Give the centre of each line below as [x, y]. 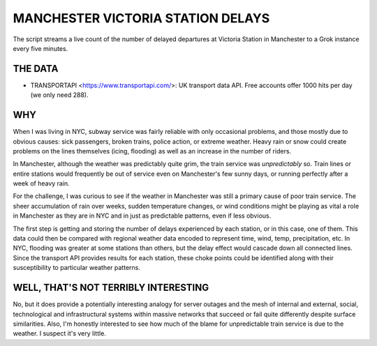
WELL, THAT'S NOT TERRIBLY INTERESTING [111, 288]
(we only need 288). [59, 95]
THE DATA [36, 69]
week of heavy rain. [41, 183]
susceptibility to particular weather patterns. [77, 268]
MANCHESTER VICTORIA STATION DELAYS [141, 18]
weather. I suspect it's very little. [59, 333]
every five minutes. [40, 48]
